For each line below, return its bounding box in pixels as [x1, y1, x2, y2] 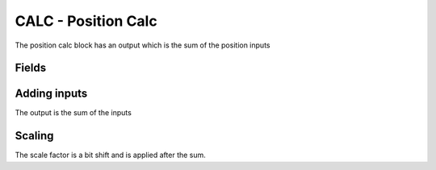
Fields [15, 61, 47, 75]
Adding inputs [15, 87, 88, 101]
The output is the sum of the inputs [15, 108, 132, 118]
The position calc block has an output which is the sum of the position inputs [15, 40, 270, 50]
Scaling [15, 129, 54, 143]
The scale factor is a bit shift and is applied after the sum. [15, 150, 206, 160]
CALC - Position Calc [15, 12, 157, 30]
